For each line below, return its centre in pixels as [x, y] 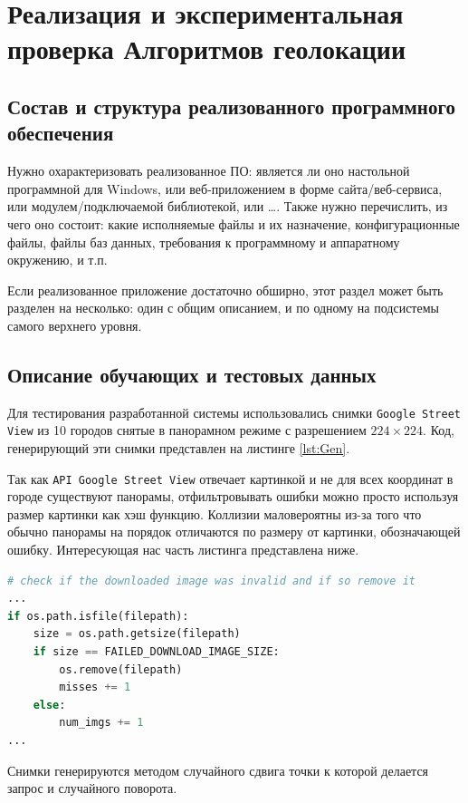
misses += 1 [95, 687]
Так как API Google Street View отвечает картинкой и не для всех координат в [230, 478]
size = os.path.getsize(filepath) [137, 634]
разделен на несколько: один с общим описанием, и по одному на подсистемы [223, 308]
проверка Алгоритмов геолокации [207, 48]
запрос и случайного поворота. [92, 788]
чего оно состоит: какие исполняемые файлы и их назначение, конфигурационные [234, 223]
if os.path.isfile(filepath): [98, 616]
